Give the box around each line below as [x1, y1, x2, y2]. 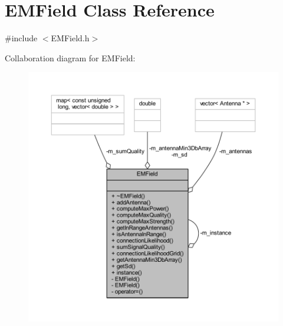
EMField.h [51, 32, 90, 44]
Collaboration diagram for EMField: [5, 51, 136, 64]
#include [5, 32, 38, 44]
